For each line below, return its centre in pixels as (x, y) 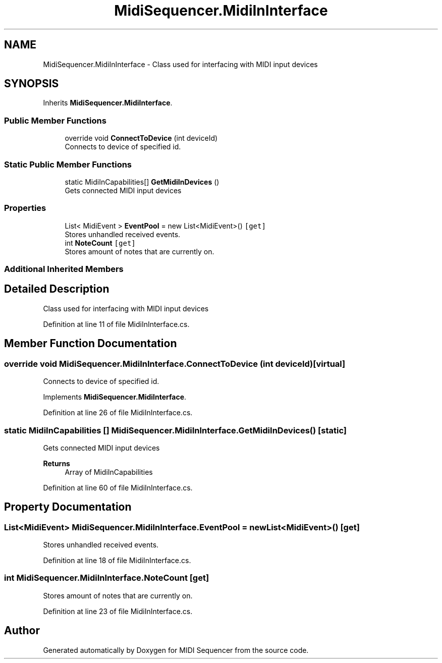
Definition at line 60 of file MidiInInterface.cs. (118, 487)
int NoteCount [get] (100, 243)
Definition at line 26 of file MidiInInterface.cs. (118, 413)
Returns (57, 463)
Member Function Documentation (91, 344)
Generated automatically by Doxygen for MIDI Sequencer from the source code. (176, 650)
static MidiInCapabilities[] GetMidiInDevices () (142, 182)
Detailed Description (57, 289)
